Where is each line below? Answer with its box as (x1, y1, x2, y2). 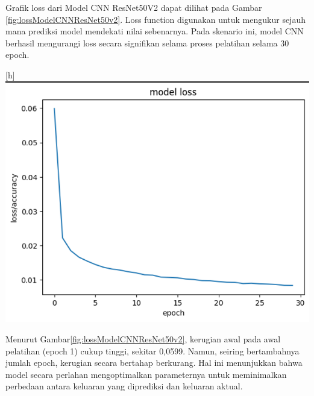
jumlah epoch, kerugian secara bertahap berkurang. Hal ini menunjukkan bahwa (5, 356, 303, 369)
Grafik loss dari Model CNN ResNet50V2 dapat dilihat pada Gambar (5, 1, 262, 13)
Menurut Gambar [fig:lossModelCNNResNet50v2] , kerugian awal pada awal (5, 333, 281, 345)
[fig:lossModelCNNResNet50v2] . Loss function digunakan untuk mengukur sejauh (5, 13, 306, 25)
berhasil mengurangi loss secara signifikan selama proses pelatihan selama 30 (5, 36, 289, 49)
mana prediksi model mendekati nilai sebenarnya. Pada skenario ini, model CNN (5, 25, 304, 37)
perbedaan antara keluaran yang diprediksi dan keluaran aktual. (5, 380, 243, 392)
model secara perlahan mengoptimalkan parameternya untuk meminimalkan (5, 368, 287, 380)
